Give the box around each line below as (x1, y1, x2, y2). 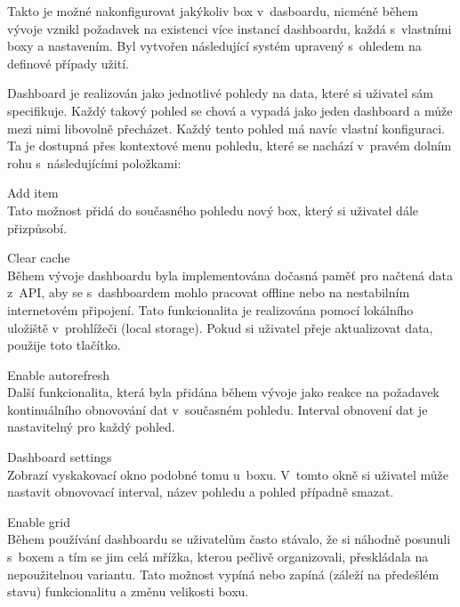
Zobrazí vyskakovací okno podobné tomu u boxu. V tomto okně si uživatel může (7, 465, 449, 483)
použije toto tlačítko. (7, 336, 121, 354)
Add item (7, 183, 59, 202)
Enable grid (7, 512, 71, 530)
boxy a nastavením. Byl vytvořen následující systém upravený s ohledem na (7, 36, 422, 55)
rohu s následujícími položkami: (7, 153, 182, 172)
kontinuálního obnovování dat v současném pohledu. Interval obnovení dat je (7, 400, 428, 418)
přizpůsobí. (7, 218, 68, 237)
